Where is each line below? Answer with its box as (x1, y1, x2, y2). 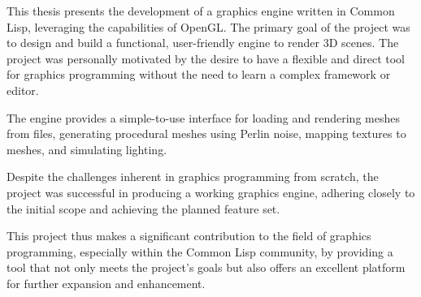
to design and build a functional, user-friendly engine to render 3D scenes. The (7, 34, 399, 51)
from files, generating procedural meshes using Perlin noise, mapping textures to (7, 125, 406, 142)
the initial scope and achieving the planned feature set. (7, 200, 280, 217)
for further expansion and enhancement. (7, 274, 206, 291)
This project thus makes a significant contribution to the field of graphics (7, 227, 371, 244)
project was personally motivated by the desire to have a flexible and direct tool (7, 49, 405, 67)
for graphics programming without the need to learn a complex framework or (7, 66, 391, 83)
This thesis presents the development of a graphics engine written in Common (7, 2, 395, 19)
